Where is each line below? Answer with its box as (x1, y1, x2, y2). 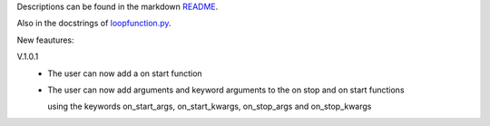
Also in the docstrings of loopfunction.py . (16, 18, 171, 29)
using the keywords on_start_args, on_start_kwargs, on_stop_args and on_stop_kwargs (47, 101, 372, 112)
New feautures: (16, 34, 74, 45)
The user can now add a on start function (47, 68, 203, 79)
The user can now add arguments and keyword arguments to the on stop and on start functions (47, 84, 405, 95)
